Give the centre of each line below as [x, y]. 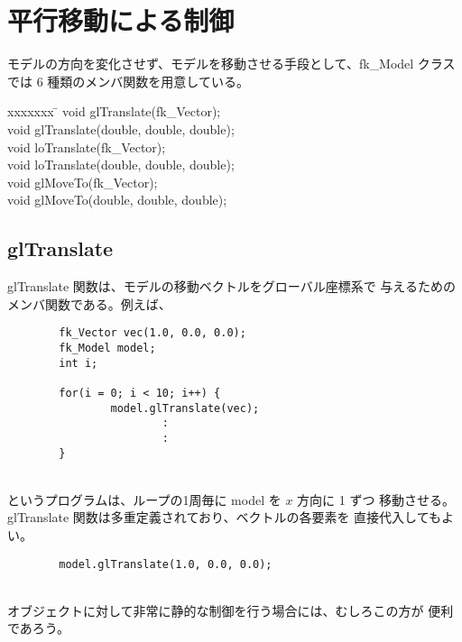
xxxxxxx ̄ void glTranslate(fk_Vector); [114, 111]
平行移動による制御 [121, 20]
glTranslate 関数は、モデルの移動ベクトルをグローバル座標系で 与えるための [231, 286]
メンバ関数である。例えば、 [89, 303]
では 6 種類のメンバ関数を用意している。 [128, 81]
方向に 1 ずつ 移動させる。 [376, 499]
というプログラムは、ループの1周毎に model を [144, 499]
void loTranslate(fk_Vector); [87, 147]
